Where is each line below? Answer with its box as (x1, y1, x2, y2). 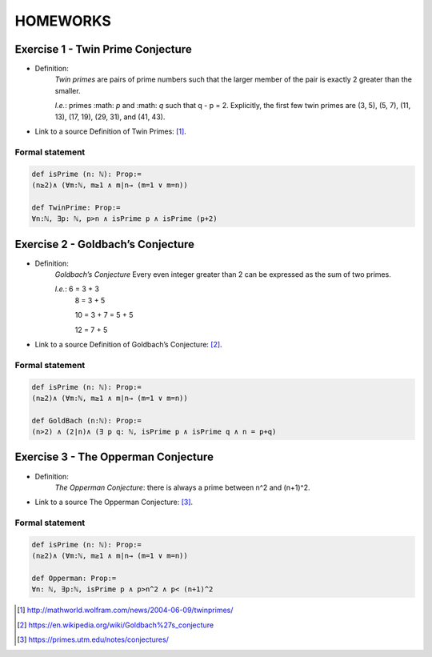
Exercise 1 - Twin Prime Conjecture (14, 42, 192, 56)
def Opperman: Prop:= (31, 574, 117, 583)
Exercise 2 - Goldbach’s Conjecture (14, 237, 195, 251)
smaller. (54, 86, 81, 95)
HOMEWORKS (14, 12, 112, 30)
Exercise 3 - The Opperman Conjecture (14, 451, 214, 464)
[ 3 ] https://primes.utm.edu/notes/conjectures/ (17, 635, 170, 644)
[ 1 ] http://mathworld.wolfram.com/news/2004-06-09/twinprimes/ (17, 605, 234, 615)
